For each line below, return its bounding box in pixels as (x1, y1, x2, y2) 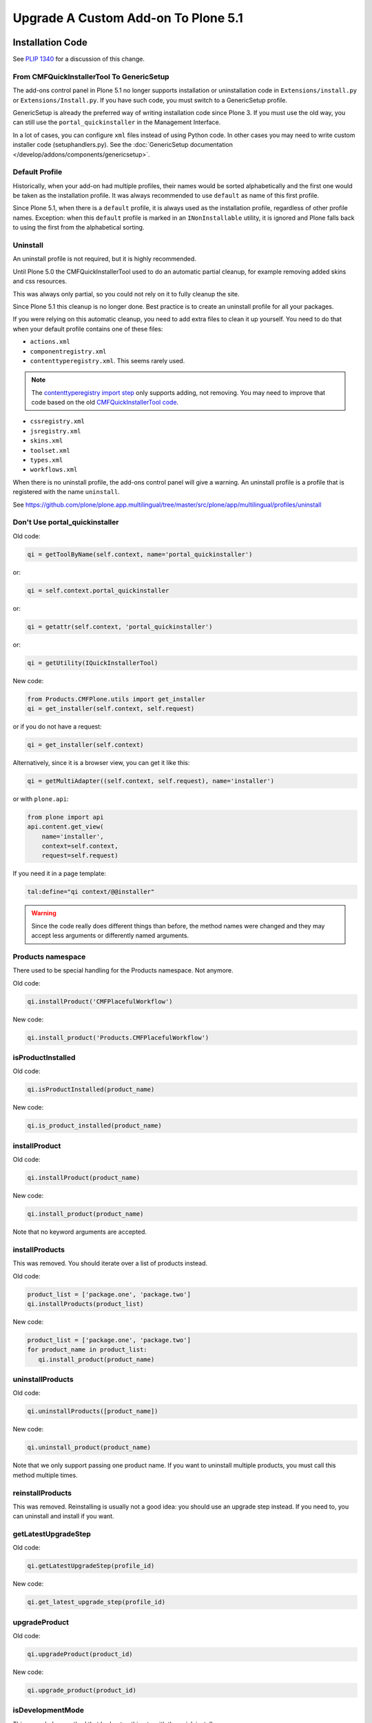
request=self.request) (41, 852, 118, 859)
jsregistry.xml (30, 427, 82, 435)
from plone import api (27, 813, 104, 821)
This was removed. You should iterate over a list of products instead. (12, 1259, 208, 1267)
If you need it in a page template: (12, 869, 107, 878)
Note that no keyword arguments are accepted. (12, 1227, 147, 1236)
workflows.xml (30, 466, 78, 473)
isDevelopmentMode (12, 1706, 85, 1715)
